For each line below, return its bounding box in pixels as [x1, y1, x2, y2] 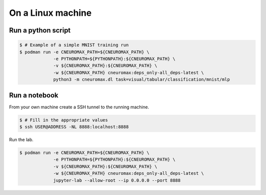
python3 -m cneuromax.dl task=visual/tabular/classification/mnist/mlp [53, 77, 230, 82]
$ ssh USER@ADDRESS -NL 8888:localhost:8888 [19, 124, 129, 130]
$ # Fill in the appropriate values [19, 117, 108, 123]
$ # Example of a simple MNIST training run [19, 42, 129, 48]
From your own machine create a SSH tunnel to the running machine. [9, 104, 149, 110]
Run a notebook [9, 91, 59, 99]
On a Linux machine [9, 7, 92, 18]
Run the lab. [9, 136, 34, 142]
